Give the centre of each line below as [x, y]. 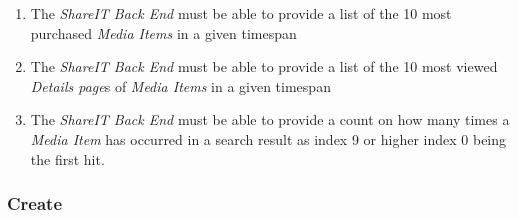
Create [35, 203]
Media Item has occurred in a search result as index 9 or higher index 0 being [268, 138]
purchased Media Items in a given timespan [163, 32]
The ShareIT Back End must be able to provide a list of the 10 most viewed [264, 66]
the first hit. [67, 158]
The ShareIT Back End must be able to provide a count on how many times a [270, 119]
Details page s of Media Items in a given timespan [180, 85]
